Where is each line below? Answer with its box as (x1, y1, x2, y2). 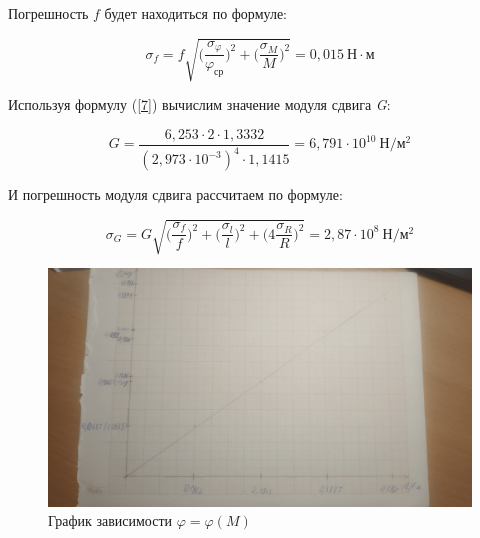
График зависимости (48, 510, 173, 531)
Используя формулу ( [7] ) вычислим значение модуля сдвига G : (8, 94, 391, 115)
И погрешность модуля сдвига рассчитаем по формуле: (8, 184, 343, 205)
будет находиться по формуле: (104, 3, 287, 23)
